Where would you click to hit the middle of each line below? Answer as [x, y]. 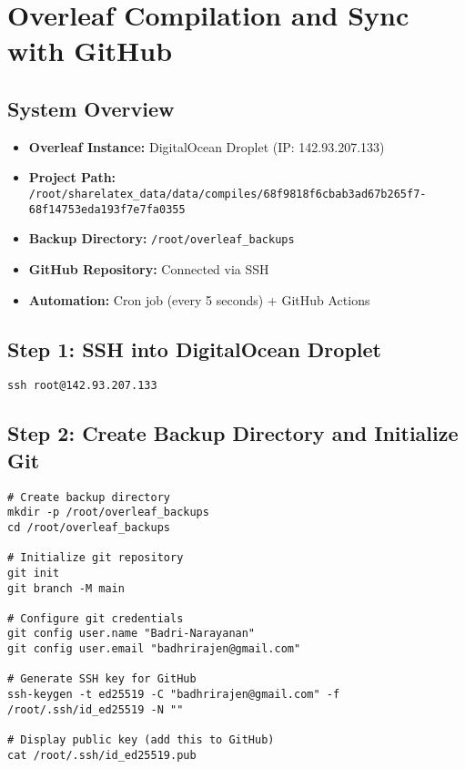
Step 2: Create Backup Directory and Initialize [233, 433]
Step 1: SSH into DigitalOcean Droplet [194, 349]
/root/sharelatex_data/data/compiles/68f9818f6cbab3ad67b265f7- [227, 194]
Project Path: [72, 177]
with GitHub [90, 51]
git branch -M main [66, 588]
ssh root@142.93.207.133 [82, 386]
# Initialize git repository [96, 558]
